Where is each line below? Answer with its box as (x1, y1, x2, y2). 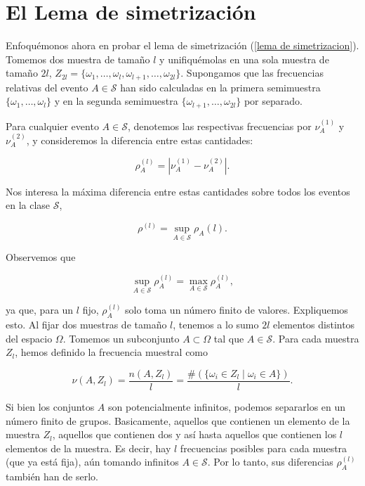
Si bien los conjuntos (6, 399, 95, 414)
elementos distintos (273, 317, 355, 332)
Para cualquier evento (6, 118, 99, 133)
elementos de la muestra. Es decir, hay (6, 440, 171, 455)
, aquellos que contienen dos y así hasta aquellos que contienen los (52, 427, 337, 442)
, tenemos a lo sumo (173, 317, 259, 332)
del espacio (6, 331, 53, 345)
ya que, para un (6, 302, 74, 317)
